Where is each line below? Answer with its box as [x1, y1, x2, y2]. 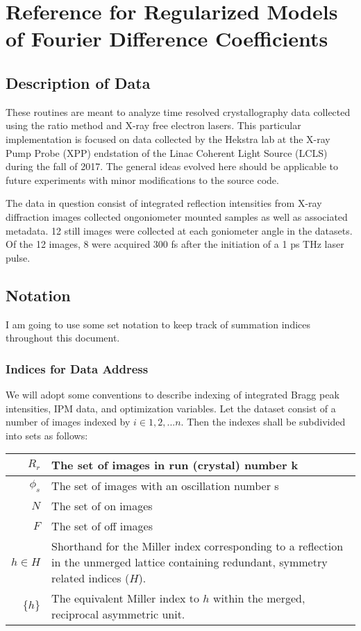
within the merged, [212, 590, 305, 607]
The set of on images [51, 498, 153, 514]
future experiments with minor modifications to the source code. [6, 172, 279, 187]
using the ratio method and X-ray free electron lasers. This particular [6, 118, 301, 133]
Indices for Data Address [6, 360, 149, 377]
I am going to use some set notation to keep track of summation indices [6, 317, 311, 331]
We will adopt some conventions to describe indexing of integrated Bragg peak [6, 387, 339, 401]
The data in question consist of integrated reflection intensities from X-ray [6, 196, 322, 210]
